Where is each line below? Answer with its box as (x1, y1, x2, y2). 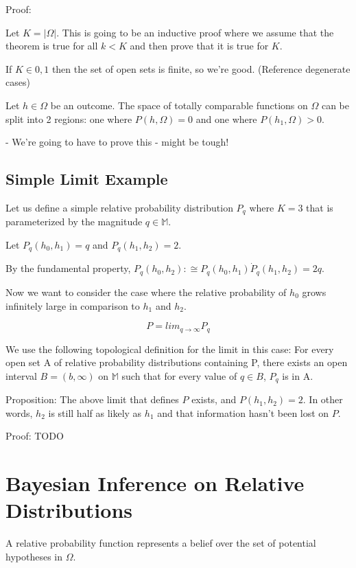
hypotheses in (5, 549, 62, 563)
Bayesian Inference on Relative (5, 469, 305, 497)
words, (5, 405, 33, 420)
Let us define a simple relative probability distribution (5, 200, 233, 214)
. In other (302, 392, 343, 407)
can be (321, 98, 349, 112)
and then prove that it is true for (130, 38, 269, 53)
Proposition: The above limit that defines (5, 392, 179, 407)
